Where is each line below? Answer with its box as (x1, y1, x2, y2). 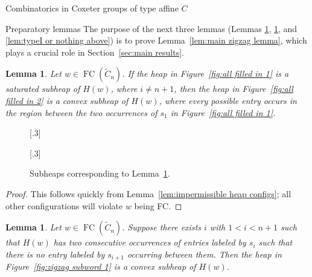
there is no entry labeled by (5, 247, 105, 260)
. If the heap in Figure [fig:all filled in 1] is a (122, 67, 289, 80)
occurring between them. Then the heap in (127, 247, 282, 260)
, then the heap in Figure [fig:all (174, 82, 293, 95)
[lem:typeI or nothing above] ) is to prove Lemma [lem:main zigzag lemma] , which (5, 34, 307, 47)
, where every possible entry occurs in (159, 94, 297, 106)
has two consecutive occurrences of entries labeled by (53, 236, 246, 249)
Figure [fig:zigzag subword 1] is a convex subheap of (5, 260, 196, 273)
